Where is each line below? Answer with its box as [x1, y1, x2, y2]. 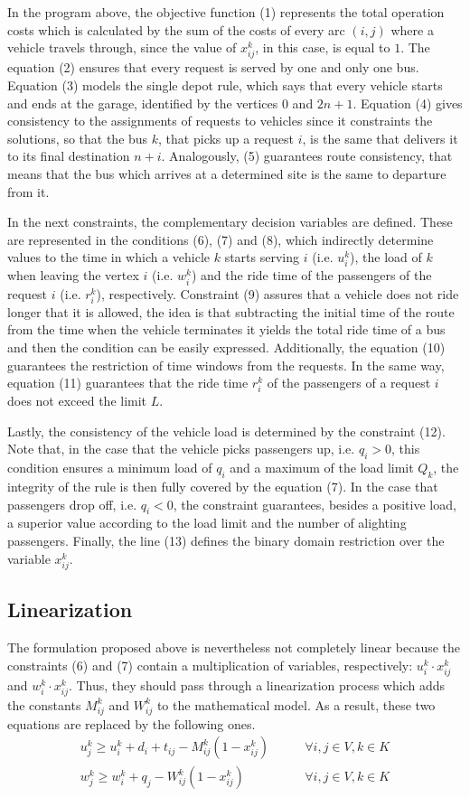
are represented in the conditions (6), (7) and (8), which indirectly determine [7, 230, 434, 248]
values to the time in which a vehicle [7, 248, 211, 267]
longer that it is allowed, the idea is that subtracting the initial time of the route [7, 302, 455, 321]
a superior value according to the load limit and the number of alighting [7, 513, 407, 532]
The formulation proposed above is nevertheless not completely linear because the [7, 638, 461, 656]
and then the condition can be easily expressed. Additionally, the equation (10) [7, 337, 446, 356]
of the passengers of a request [267, 373, 431, 392]
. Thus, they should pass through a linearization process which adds [68, 675, 445, 694]
